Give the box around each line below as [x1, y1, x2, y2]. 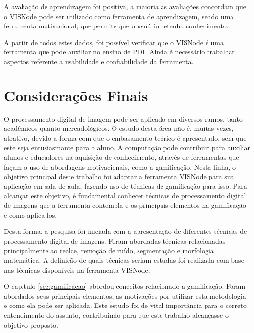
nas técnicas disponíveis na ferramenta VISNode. [4, 264, 150, 275]
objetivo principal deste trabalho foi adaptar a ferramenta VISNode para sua [4, 171, 234, 181]
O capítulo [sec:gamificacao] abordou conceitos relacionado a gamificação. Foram [4, 281, 246, 291]
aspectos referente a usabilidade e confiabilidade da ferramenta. [4, 56, 194, 66]
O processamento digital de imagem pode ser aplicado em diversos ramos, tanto [4, 113, 243, 124]
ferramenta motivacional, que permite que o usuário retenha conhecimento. [4, 21, 229, 31]
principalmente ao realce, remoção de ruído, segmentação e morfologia [4, 245, 214, 256]
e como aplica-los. [4, 209, 57, 220]
